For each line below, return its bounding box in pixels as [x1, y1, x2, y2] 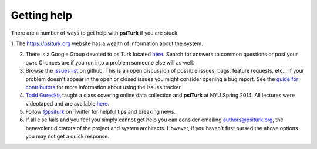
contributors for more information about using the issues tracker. [25, 83, 182, 90]
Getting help [11, 9, 73, 22]
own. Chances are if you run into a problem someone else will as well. [25, 59, 194, 66]
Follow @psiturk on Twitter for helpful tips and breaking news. [25, 109, 176, 116]
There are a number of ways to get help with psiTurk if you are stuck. [11, 29, 179, 36]
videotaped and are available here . [25, 100, 110, 107]
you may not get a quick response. [25, 133, 110, 140]
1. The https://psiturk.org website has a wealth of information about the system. [11, 40, 203, 47]
